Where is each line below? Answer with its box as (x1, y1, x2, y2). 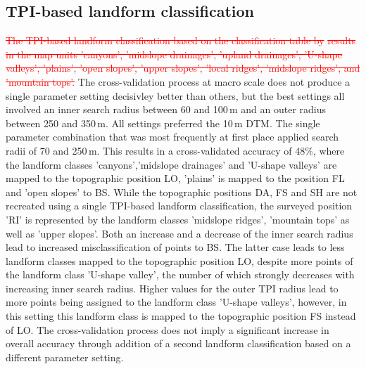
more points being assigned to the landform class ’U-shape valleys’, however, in (6, 294, 347, 309)
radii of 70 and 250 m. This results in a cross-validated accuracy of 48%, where (6, 143, 345, 157)
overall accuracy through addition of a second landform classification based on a (6, 336, 351, 351)
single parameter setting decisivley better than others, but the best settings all (6, 88, 345, 103)
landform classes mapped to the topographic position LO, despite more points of (6, 253, 353, 268)
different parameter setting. (6, 349, 124, 364)
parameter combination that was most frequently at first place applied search (6, 129, 339, 144)
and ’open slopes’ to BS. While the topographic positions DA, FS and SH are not (6, 184, 358, 199)
